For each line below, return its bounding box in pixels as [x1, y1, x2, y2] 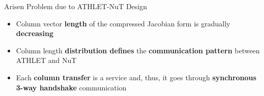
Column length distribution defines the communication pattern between [16, 45, 260, 55]
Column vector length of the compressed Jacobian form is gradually [16, 18, 230, 28]
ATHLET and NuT [16, 55, 77, 66]
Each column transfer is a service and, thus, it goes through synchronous [16, 72, 256, 82]
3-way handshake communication [16, 82, 127, 92]
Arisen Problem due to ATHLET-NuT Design [4, 1, 148, 11]
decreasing [16, 28, 53, 39]
